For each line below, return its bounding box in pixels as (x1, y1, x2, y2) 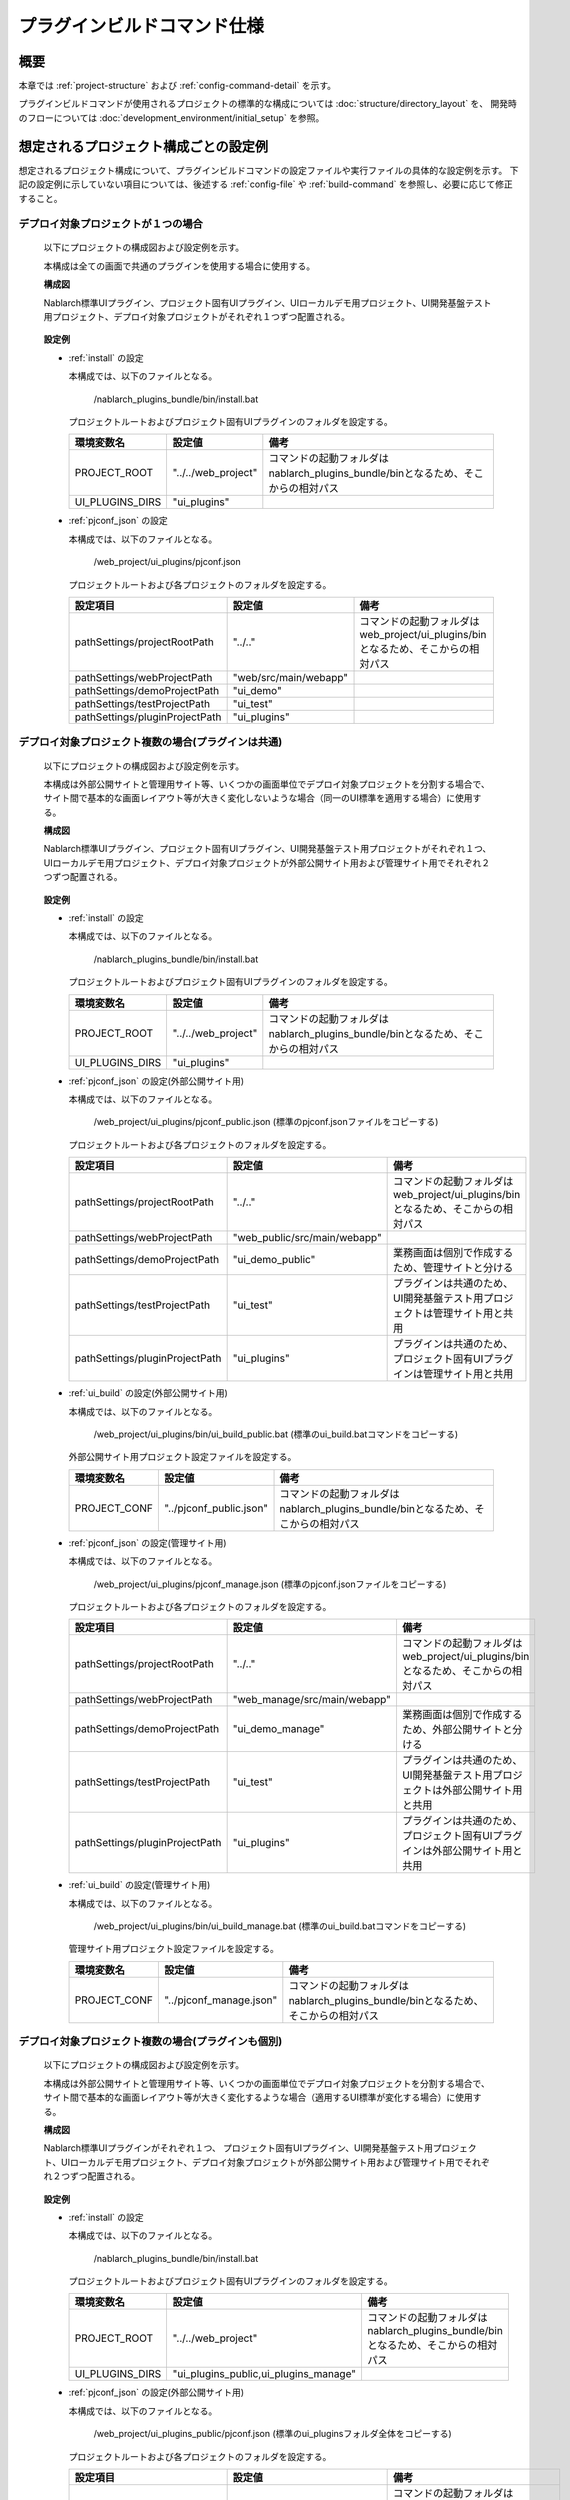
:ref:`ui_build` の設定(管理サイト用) (68, 1879, 211, 1891)
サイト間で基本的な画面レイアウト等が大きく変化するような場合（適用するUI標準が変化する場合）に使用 (43, 2091, 474, 2104)
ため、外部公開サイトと (401, 1723, 513, 1737)
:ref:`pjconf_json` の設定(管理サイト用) (68, 1536, 227, 1549)
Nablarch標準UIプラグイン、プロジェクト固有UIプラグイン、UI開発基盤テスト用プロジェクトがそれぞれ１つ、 (43, 843, 492, 855)
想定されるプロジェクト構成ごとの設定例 (18, 138, 269, 155)
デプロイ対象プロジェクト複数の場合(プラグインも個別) (18, 2035, 283, 2049)
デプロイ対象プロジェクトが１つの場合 (18, 217, 204, 231)
